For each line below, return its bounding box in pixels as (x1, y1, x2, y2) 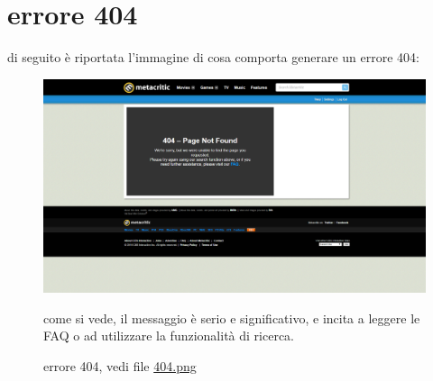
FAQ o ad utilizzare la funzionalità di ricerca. (43, 326, 294, 345)
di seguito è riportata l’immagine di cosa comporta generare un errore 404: (7, 48, 420, 67)
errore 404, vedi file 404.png (43, 356, 197, 375)
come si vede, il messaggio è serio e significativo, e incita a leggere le (43, 308, 420, 327)
